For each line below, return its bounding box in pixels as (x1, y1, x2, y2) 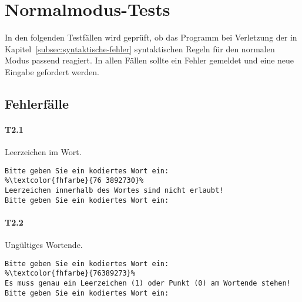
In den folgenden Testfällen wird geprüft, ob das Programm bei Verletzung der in (5, 31, 297, 43)
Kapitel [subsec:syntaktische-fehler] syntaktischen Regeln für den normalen (5, 42, 275, 55)
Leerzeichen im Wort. (5, 146, 82, 158)
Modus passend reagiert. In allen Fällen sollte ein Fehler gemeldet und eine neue (5, 54, 294, 66)
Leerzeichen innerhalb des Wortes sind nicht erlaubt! (5, 186, 224, 194)
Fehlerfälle (5, 94, 69, 112)
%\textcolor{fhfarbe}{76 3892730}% (5, 176, 144, 185)
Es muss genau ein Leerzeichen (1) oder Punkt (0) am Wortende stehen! (5, 279, 291, 287)
